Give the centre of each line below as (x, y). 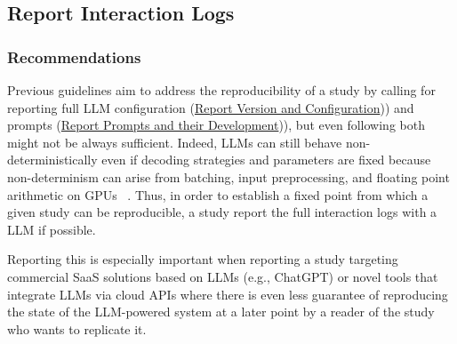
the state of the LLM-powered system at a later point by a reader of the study (221, 312)
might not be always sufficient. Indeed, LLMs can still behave (175, 142)
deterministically (52, 160)
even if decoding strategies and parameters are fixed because (266, 160)
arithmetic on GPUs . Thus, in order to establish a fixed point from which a (218, 194)
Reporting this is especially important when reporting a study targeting (203, 259)
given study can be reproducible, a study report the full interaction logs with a (222, 212)
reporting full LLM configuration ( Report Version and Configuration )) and (211, 107)
